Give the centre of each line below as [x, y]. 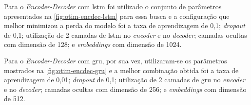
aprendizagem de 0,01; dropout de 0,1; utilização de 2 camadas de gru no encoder [125, 80]
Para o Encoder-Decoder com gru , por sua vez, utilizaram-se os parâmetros [116, 60]
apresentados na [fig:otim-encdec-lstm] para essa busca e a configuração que [117, 16]
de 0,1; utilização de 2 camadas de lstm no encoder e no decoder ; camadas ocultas [125, 35]
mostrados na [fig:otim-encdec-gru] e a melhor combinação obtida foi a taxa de [121, 70]
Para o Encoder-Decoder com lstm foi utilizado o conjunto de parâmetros [113, 6]
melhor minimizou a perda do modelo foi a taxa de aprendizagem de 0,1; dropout [125, 25]
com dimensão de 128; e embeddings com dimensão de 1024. [93, 44]
